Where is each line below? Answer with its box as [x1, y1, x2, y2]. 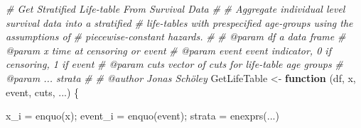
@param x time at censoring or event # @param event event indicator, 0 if [6, 42, 331, 57]
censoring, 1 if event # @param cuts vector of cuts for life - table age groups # [6, 57, 343, 71]
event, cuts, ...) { [6, 84, 80, 99]
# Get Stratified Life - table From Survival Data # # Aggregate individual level [6, 1, 345, 16]
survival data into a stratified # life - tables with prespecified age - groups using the [6, 15, 353, 30]
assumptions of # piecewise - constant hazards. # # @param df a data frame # [6, 29, 346, 44]
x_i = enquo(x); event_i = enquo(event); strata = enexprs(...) [6, 108, 279, 123]
